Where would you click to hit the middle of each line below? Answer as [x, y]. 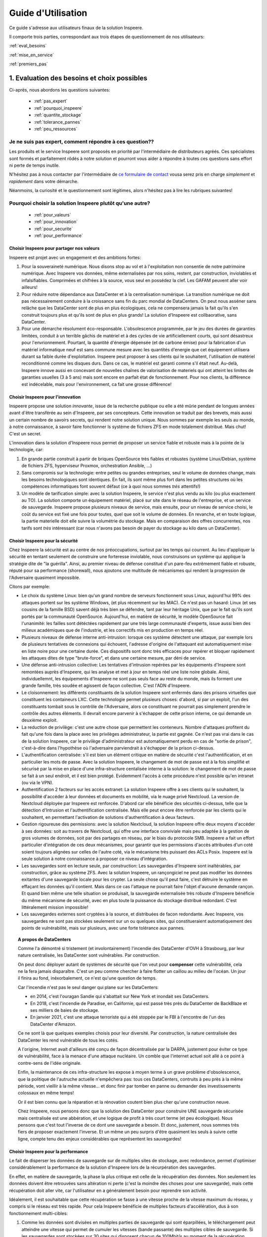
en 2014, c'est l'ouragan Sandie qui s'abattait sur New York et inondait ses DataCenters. [120, 997]
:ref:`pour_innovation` [56, 222]
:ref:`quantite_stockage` [58, 115]
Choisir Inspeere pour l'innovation [45, 397]
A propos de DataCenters [44, 939]
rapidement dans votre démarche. [44, 181]
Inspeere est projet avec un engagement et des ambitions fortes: [75, 257]
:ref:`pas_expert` [51, 101]
